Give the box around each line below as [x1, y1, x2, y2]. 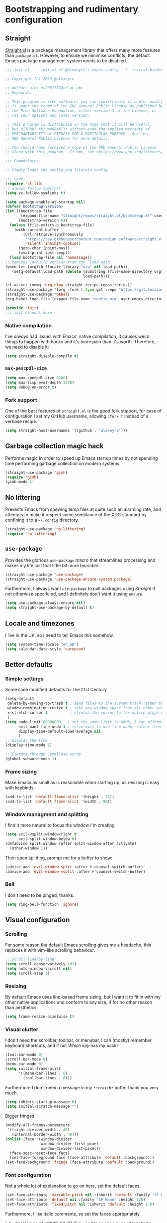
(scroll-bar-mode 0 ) [5, 1057, 48, 1062]
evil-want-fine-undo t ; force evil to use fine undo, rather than [18, 724, 162, 729]
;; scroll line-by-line [5, 957, 55, 962]
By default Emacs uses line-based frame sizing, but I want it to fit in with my [5, 994, 161, 1000]
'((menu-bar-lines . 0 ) [18, 1071, 68, 1076]
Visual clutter [5, 1026, 39, 1033]
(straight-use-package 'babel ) [5, 292, 70, 297]
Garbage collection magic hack [5, 442, 104, 450]
